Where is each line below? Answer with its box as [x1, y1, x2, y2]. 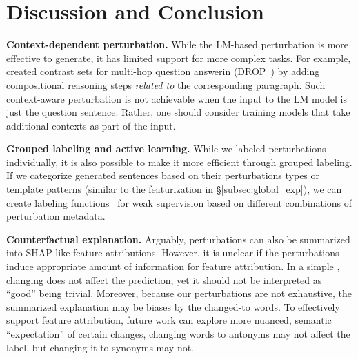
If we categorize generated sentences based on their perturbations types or [6, 168, 320, 183]
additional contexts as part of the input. [6, 118, 176, 132]
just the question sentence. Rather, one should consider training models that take [6, 105, 350, 119]
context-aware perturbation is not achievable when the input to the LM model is [6, 91, 347, 105]
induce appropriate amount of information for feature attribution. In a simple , [6, 259, 340, 274]
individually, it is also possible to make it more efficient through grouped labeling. [6, 154, 352, 169]
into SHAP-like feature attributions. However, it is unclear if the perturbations [6, 245, 339, 260]
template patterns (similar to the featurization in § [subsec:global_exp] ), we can [6, 182, 342, 196]
